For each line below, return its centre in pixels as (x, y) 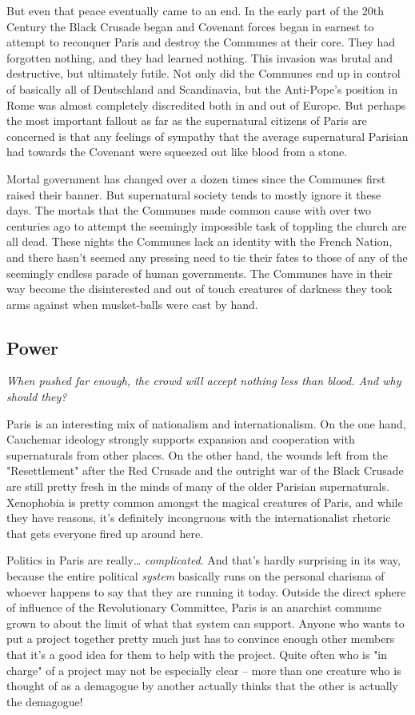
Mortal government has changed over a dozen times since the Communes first (196, 178)
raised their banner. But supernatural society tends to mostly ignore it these (194, 194)
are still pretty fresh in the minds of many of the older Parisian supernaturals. (198, 486)
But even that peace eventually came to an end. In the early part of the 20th (195, 10)
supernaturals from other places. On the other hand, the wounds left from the (197, 454)
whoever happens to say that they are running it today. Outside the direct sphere (206, 591)
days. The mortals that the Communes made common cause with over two (189, 210)
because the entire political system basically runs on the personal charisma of (196, 576)
